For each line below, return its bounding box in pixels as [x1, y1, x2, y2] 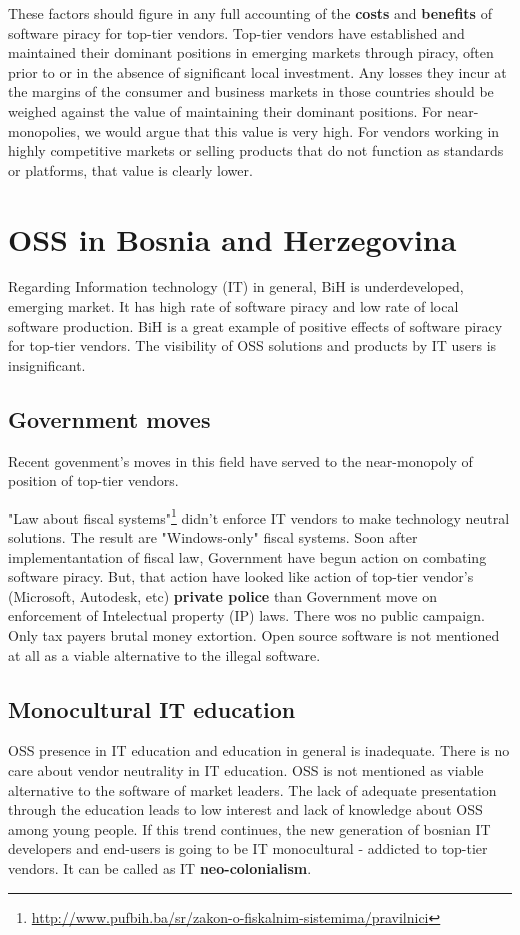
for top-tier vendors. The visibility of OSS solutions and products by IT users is [8, 335, 497, 356]
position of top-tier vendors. [8, 470, 179, 491]
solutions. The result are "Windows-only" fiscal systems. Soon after [8, 527, 418, 548]
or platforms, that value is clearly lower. [8, 159, 253, 180]
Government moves [8, 403, 211, 434]
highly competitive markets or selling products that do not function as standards [8, 140, 504, 161]
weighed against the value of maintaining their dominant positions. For [8, 100, 443, 121]
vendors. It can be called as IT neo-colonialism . [8, 858, 312, 878]
